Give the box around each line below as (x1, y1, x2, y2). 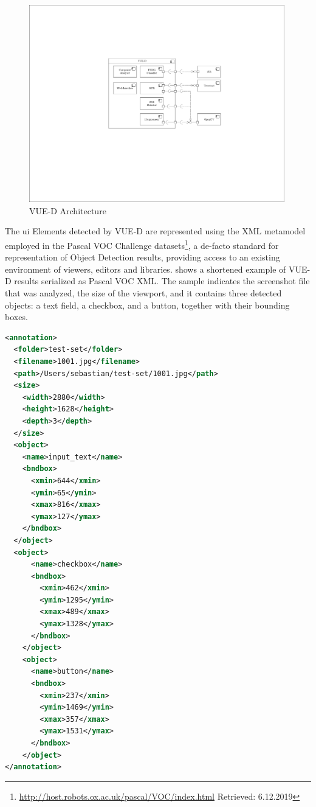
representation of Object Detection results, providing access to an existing (5, 251, 280, 264)
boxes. (5, 310, 28, 323)
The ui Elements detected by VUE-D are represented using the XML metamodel (5, 225, 306, 237)
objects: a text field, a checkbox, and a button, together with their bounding (5, 298, 290, 311)
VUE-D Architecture (29, 204, 106, 217)
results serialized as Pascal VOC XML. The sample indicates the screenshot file (14, 274, 310, 287)
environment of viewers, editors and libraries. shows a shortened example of (5, 262, 286, 275)
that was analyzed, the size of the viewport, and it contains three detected (5, 287, 282, 299)
